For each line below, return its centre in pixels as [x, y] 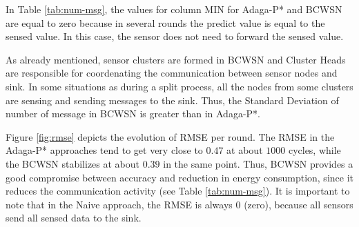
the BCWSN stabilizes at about [73, 163]
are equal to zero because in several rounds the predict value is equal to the [165, 22]
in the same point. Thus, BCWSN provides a [258, 163]
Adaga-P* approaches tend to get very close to [104, 150]
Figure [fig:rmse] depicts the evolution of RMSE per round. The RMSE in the [170, 136]
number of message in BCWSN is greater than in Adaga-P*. [133, 113]
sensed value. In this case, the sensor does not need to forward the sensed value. [175, 36]
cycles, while [314, 150]
